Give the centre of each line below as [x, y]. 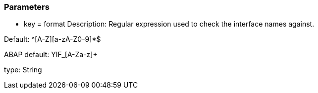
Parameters [27, 7]
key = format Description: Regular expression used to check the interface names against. [169, 24]
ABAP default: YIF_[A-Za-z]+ [51, 55]
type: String [23, 70]
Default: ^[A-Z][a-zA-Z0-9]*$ [53, 39]
